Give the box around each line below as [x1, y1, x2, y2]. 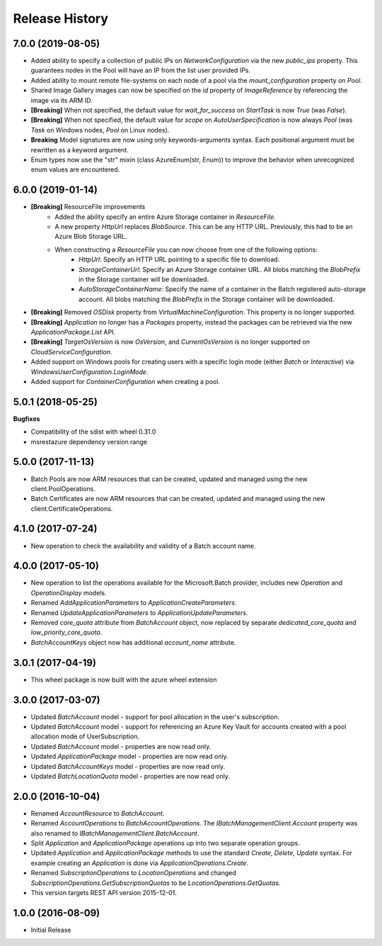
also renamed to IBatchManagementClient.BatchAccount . [30, 829, 199, 838]
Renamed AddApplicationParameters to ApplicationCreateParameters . [30, 599, 237, 607]
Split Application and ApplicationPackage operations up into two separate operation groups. [30, 839, 300, 848]
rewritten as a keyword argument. [30, 145, 129, 154]
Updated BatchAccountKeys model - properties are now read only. [30, 762, 226, 770]
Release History [13, 11, 109, 26]
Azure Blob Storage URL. [54, 232, 127, 241]
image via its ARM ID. [30, 96, 93, 104]
